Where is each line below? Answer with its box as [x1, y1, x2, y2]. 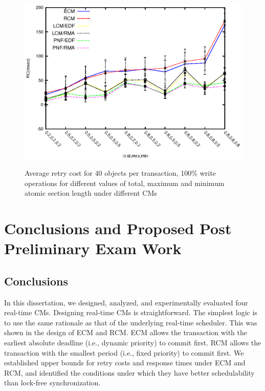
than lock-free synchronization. [4, 377, 101, 388]
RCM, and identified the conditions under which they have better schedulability [4, 367, 255, 378]
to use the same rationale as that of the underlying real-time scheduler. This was [4, 317, 257, 327]
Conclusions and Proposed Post [4, 218, 232, 239]
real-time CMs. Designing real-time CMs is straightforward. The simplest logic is [4, 307, 257, 318]
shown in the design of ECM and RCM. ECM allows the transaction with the [4, 327, 247, 338]
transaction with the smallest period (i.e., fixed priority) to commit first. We [4, 347, 244, 358]
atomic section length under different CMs [25, 188, 157, 198]
